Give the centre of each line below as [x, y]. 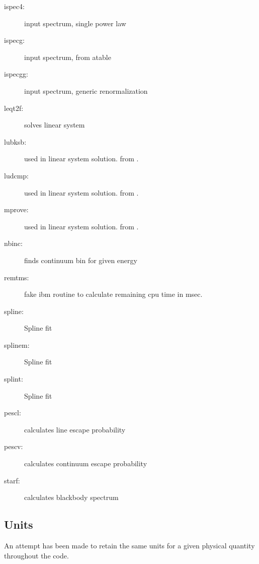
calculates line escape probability [75, 429]
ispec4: [14, 6]
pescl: [13, 413]
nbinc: [13, 243]
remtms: [17, 277]
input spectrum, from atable [68, 57]
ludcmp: [17, 175]
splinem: [17, 344]
